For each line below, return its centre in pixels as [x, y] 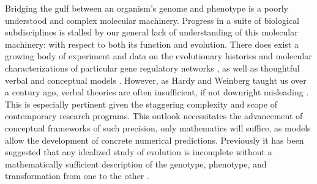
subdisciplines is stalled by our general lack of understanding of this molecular [151, 32]
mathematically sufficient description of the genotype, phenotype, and [136, 164]
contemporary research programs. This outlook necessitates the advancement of [154, 116]
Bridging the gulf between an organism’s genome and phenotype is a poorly [147, 8]
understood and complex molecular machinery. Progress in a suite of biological [152, 20]
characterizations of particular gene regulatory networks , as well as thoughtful [152, 68]
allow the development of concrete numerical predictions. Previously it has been [155, 140]
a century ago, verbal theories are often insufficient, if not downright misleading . [157, 92]
